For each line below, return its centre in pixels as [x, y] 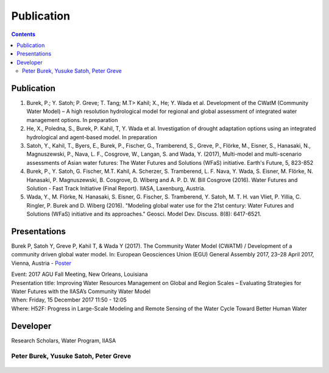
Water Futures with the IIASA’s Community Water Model [81, 291]
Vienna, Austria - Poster [41, 263]
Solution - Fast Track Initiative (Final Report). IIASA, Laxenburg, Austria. [116, 188]
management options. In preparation [72, 120]
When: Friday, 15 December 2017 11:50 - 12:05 [69, 300]
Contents [23, 34]
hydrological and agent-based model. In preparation [92, 137]
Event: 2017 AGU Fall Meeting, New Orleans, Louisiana [80, 274]
